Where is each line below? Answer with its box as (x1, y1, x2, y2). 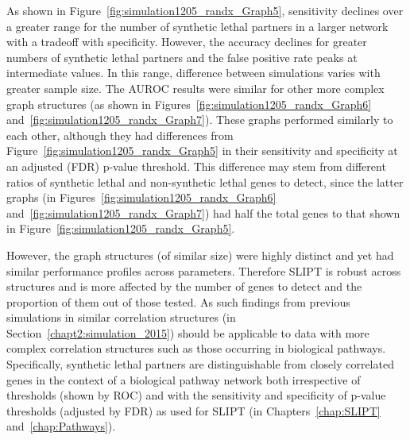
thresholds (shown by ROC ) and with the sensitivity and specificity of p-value (6, 387, 386, 403)
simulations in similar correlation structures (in (6, 309, 236, 326)
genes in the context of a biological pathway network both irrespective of (6, 371, 361, 388)
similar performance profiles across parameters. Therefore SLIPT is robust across (6, 262, 401, 279)
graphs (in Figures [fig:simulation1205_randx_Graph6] (6, 189, 277, 206)
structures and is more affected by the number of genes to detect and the (6, 278, 362, 295)
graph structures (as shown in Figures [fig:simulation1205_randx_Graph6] (6, 95, 372, 112)
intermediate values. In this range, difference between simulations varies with (6, 64, 381, 81)
